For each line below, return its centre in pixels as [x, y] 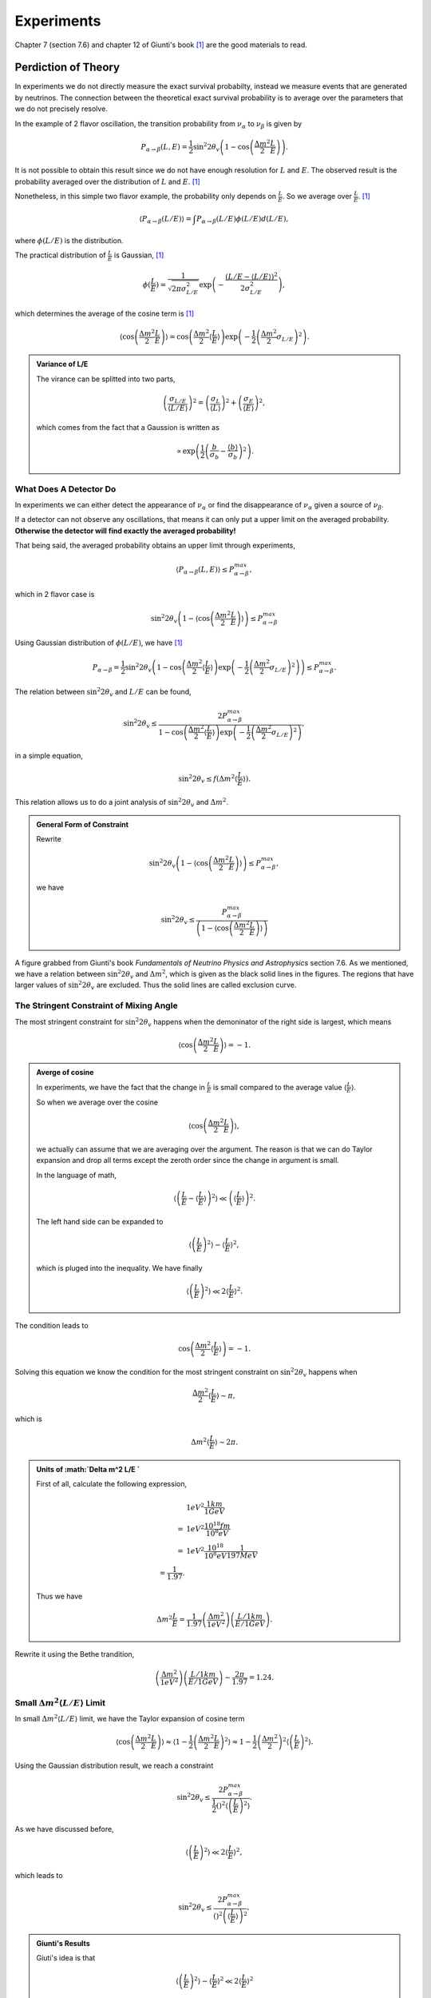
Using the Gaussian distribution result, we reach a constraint [114, 1765]
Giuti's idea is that [66, 1958]
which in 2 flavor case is [55, 594]
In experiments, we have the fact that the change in [121, 1087]
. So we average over [317, 197]
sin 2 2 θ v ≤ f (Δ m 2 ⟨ [208, 779]
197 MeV [242, 1555]
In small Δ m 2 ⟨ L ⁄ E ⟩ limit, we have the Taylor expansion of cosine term [130, 1718]
